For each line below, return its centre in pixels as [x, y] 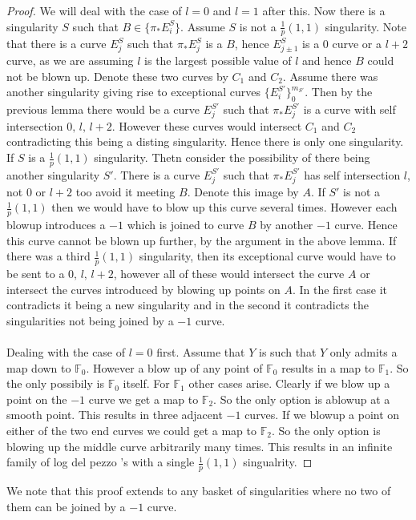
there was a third [48, 256]
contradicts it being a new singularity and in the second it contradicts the [188, 305]
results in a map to [328, 367]
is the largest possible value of [218, 60]
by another [287, 225]
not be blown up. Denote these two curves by [117, 76]
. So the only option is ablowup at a [302, 399]
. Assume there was [330, 76]
